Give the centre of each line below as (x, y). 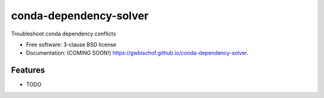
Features (28, 70)
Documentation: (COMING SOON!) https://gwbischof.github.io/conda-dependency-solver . (137, 53)
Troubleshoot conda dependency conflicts (64, 34)
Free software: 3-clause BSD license (71, 44)
